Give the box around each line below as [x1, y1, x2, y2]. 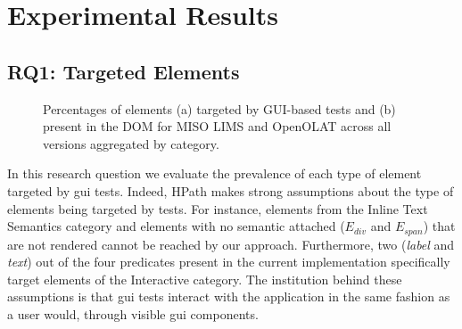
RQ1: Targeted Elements [7, 57, 240, 85]
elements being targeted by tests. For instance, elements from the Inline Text [7, 199, 428, 218]
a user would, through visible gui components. [7, 304, 259, 323]
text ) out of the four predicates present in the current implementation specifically [7, 252, 450, 271]
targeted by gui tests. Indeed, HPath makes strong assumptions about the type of [7, 181, 454, 200]
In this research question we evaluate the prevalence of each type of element [7, 164, 422, 183]
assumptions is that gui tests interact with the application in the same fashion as [7, 287, 450, 306]
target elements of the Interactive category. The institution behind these [7, 269, 402, 288]
